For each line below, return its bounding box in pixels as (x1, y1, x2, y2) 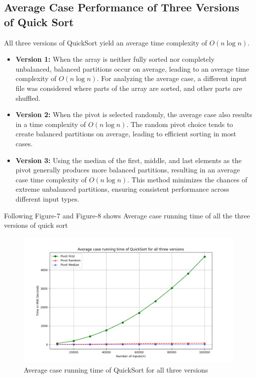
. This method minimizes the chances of (127, 174, 248, 184)
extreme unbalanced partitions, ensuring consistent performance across (15, 184, 229, 194)
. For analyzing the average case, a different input (97, 73, 247, 84)
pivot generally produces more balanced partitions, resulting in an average (15, 165, 240, 175)
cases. (15, 138, 33, 148)
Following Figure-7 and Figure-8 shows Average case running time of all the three (4, 210, 250, 220)
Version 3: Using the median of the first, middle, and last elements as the (15, 155, 242, 165)
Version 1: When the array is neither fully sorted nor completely (15, 54, 215, 64)
